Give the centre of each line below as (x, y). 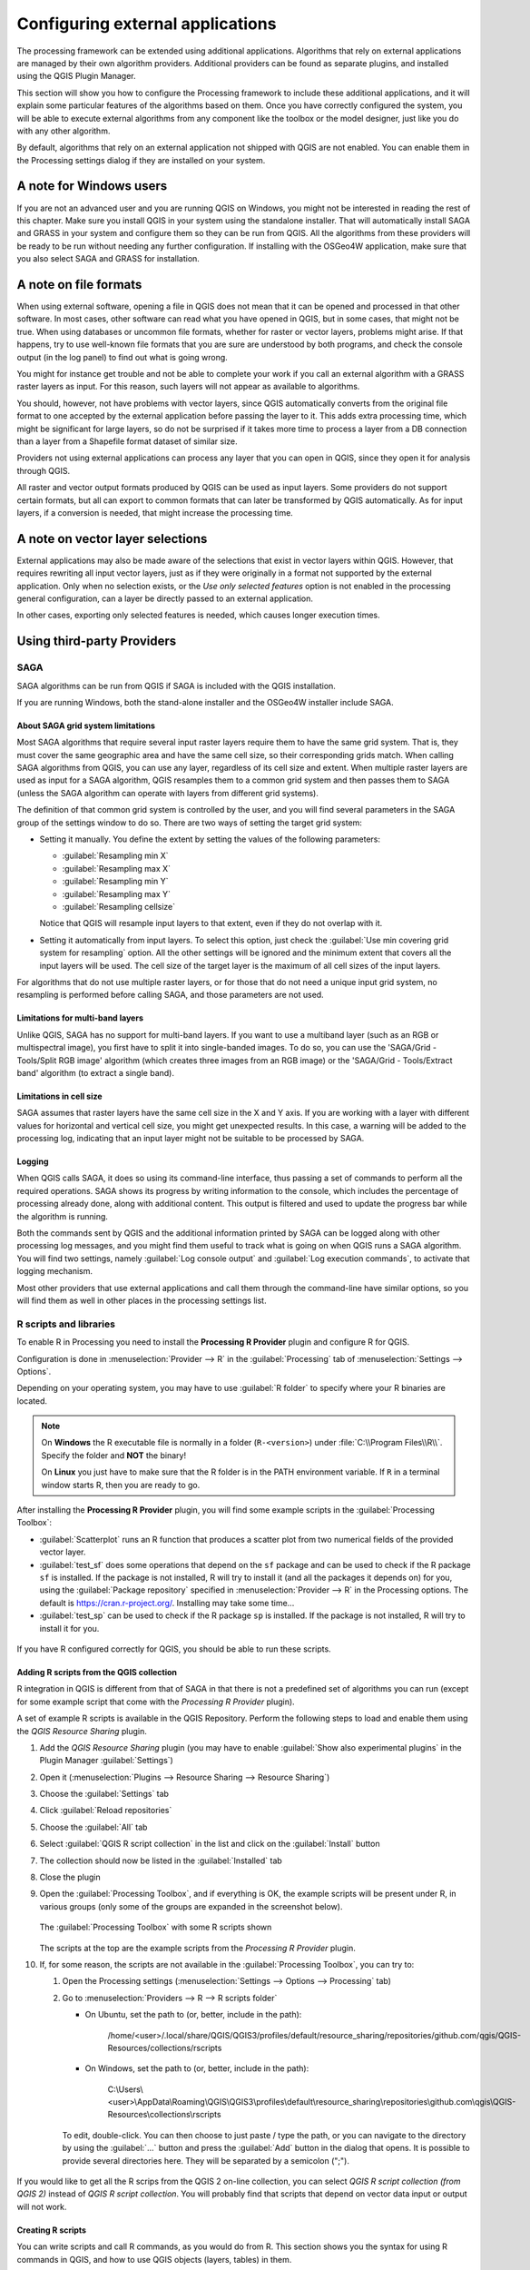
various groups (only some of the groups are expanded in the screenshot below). (191, 1906)
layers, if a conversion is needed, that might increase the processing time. (155, 512)
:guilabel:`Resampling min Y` (115, 882)
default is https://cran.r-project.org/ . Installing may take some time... (167, 1603)
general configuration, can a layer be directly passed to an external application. (165, 598)
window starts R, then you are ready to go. (121, 1485)
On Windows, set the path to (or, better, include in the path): (197, 2068)
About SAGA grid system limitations (86, 725)
